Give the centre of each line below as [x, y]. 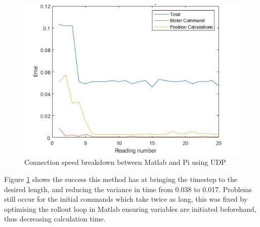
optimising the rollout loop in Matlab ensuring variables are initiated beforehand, [130, 209]
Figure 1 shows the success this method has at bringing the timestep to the [121, 179]
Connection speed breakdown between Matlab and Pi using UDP [125, 162]
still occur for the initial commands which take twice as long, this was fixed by [126, 199]
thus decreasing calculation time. [55, 219]
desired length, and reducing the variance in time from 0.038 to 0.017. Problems [128, 189]
